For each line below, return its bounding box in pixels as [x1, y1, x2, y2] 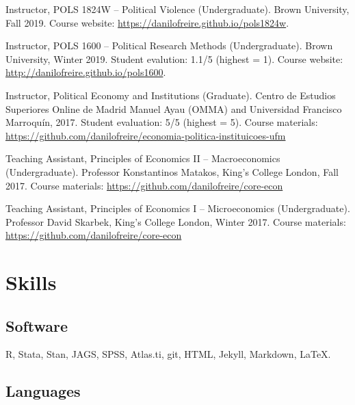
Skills [5, 268, 57, 296]
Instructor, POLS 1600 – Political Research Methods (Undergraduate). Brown [5, 38, 333, 53]
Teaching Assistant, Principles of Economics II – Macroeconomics [5, 151, 280, 166]
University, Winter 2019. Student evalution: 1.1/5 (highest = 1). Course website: [5, 51, 343, 66]
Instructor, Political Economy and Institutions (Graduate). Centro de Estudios [5, 88, 336, 102]
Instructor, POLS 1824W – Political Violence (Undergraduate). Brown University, [5, 2, 350, 16]
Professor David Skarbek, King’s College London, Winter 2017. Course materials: [5, 214, 346, 228]
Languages [5, 380, 81, 402]
